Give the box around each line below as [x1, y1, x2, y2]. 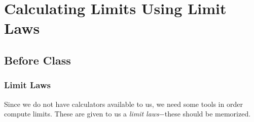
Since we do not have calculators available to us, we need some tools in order [4, 98, 243, 109]
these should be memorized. [164, 108, 251, 119]
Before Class [4, 52, 71, 68]
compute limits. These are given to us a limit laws [4, 108, 159, 119]
